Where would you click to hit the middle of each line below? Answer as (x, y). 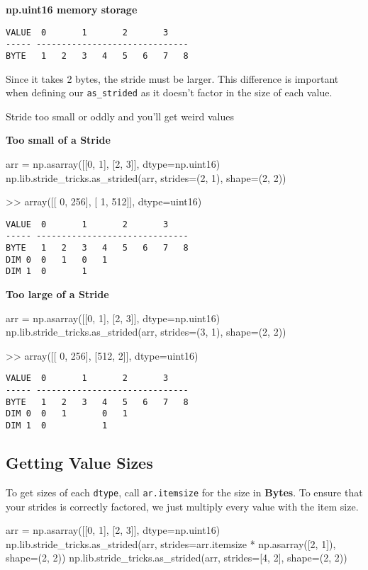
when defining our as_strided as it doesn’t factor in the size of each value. (169, 92)
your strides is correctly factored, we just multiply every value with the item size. (182, 506)
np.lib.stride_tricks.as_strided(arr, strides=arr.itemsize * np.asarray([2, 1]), (171, 543)
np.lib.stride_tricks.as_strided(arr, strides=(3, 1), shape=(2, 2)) (146, 332)
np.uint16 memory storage (72, 9)
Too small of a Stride (58, 140)
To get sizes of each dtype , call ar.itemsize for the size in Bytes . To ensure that (184, 492)
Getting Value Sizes (79, 463)
